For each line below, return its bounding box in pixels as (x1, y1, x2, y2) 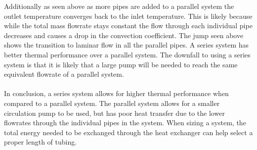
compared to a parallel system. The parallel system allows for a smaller (4, 98, 220, 108)
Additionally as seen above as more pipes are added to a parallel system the (4, 1, 234, 11)
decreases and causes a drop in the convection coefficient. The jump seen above (4, 30, 244, 40)
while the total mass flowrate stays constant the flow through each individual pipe (4, 20, 253, 31)
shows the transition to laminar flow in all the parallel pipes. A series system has (4, 40, 249, 50)
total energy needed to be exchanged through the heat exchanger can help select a (4, 127, 253, 137)
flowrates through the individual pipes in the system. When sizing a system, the (4, 117, 246, 128)
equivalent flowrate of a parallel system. (4, 69, 124, 79)
